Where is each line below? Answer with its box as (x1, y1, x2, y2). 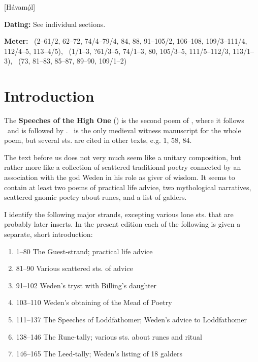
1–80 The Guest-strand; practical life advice (16, 246, 153, 256)
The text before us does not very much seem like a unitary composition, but (4, 152, 241, 162)
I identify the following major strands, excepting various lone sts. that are (4, 208, 234, 219)
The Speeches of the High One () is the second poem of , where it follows (4, 115, 244, 126)
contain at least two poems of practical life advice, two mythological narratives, (4, 182, 251, 192)
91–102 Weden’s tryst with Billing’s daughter (16, 280, 157, 290)
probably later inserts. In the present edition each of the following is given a (4, 219, 241, 229)
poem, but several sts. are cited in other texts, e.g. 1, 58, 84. (4, 135, 192, 145)
